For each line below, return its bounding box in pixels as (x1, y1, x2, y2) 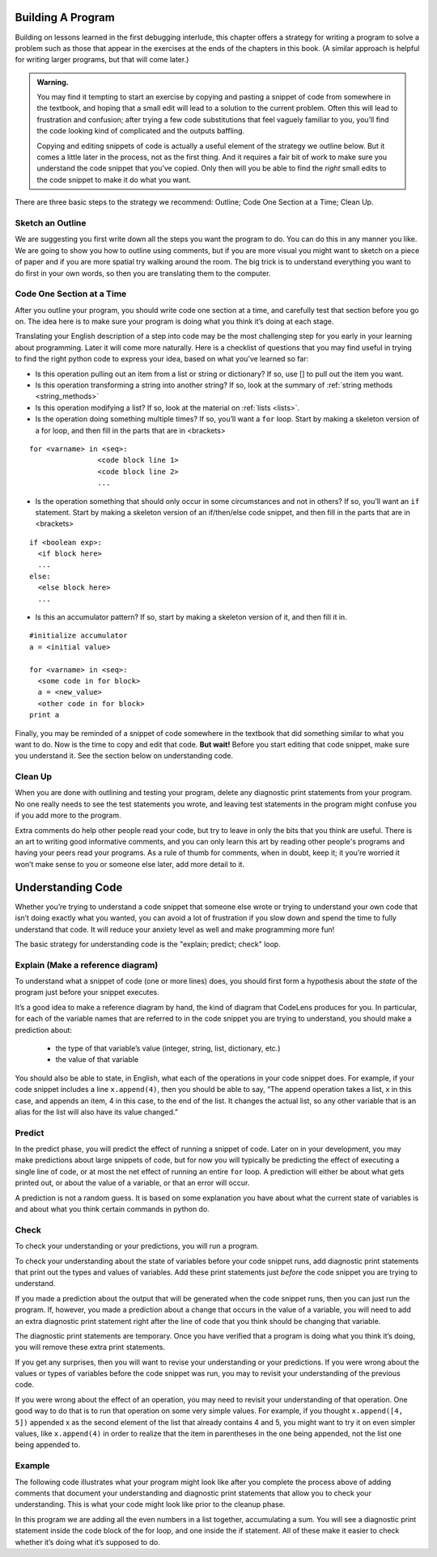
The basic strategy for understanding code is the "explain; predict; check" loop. (15, 939, 281, 949)
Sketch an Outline (15, 217, 87, 228)
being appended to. (15, 1440, 81, 1449)
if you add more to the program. (15, 810, 121, 820)
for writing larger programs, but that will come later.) (15, 55, 189, 65)
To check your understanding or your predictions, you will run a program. (15, 1242, 259, 1251)
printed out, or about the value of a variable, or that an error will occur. (15, 1178, 250, 1188)
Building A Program (15, 11, 115, 24)
